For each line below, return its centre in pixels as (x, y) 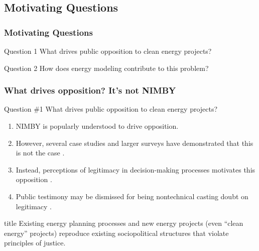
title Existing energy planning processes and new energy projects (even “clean (124, 223)
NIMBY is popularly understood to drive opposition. (97, 126)
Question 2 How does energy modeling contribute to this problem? (106, 68)
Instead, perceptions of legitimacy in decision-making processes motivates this (136, 169)
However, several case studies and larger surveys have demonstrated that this (135, 143)
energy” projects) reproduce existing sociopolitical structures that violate (116, 233)
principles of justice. (35, 243)
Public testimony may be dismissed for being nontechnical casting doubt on (132, 196)
